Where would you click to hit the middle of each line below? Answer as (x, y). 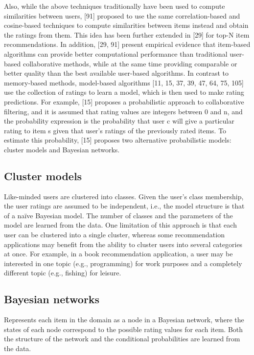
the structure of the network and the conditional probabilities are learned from (122, 339)
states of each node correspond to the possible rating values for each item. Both (124, 329)
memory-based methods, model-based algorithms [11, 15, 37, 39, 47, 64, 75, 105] (124, 82)
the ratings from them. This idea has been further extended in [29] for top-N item (127, 34)
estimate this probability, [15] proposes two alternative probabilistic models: (118, 140)
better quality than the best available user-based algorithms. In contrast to (116, 73)
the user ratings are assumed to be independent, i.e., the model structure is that (124, 206)
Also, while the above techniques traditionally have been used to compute (115, 6)
